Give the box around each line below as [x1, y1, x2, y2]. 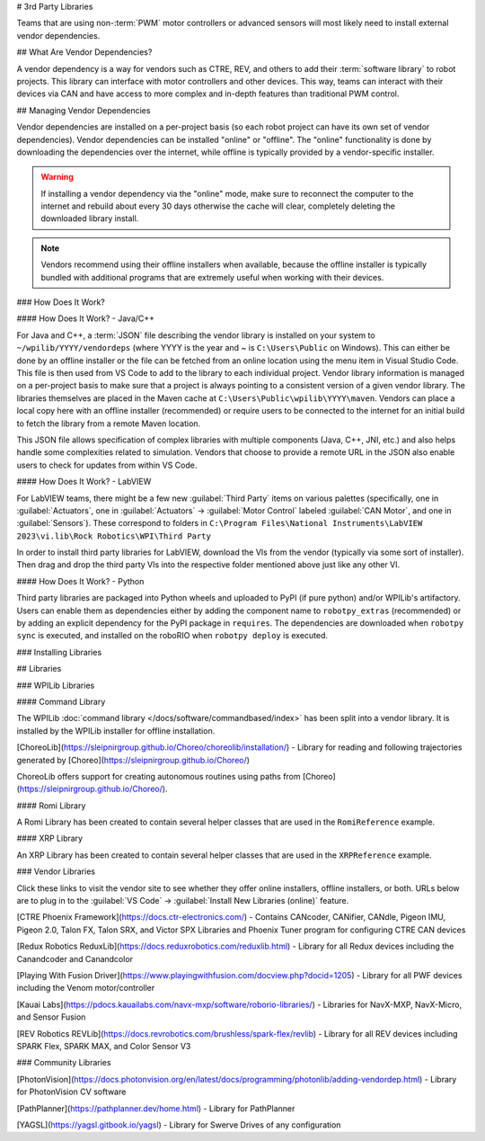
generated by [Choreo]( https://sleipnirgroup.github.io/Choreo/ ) [16, 754, 251, 765]
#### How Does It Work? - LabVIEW [16, 477, 152, 487]
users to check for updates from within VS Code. [16, 459, 198, 470]
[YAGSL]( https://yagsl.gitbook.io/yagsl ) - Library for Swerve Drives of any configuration [16, 1119, 341, 1130]
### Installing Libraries [16, 646, 102, 657]
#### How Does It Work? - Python [16, 575, 145, 586]
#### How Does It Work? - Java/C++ [16, 313, 155, 324]
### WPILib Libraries [16, 680, 95, 691]
